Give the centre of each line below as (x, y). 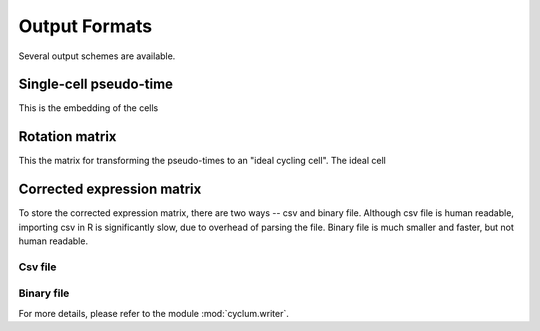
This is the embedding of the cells (88, 108)
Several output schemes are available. (97, 56)
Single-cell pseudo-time (96, 84)
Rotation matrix (67, 136)
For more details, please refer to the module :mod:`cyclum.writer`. (153, 313)
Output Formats (85, 26)
